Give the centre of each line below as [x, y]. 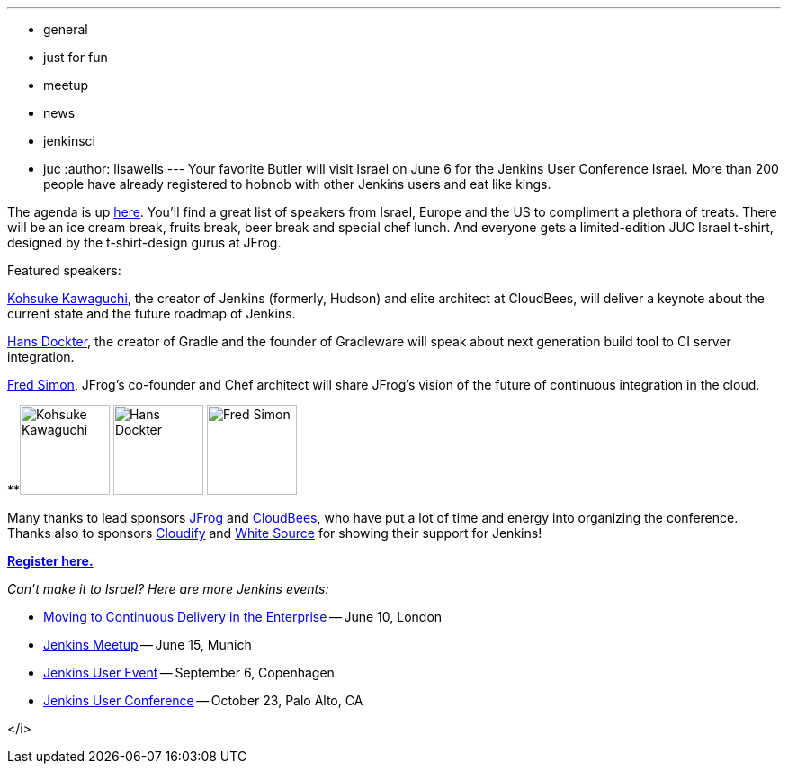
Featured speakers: [64, 270]
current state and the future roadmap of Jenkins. [152, 314]
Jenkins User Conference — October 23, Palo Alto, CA [203, 700]
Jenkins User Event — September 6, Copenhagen [189, 672]
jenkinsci [69, 141]
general [66, 29]
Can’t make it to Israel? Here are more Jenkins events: [168, 589]
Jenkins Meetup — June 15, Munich [148, 645]
